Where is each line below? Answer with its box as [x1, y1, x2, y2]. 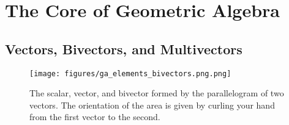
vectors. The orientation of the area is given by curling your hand [29, 98, 275, 111]
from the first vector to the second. [29, 110, 160, 123]
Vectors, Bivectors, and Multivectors [5, 39, 242, 58]
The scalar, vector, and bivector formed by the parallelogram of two [29, 87, 284, 99]
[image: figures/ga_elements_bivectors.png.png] [29, 69, 231, 78]
